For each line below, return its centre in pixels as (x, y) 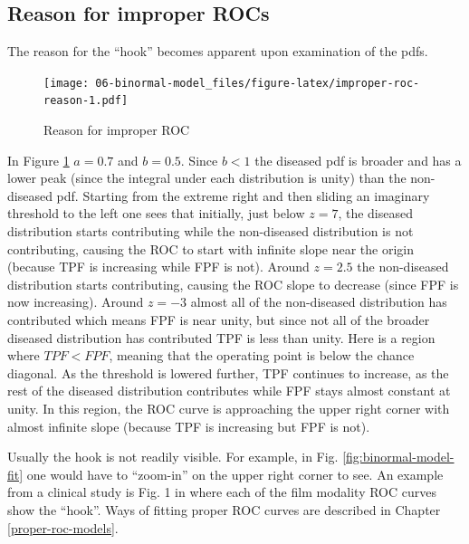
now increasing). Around (76, 302)
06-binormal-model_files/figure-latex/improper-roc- (258, 83)
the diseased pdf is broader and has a (358, 160)
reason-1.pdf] (86, 101)
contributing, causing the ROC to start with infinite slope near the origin (211, 248)
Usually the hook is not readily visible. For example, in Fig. (173, 457)
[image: (67, 83)
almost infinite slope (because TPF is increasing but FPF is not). (189, 426)
